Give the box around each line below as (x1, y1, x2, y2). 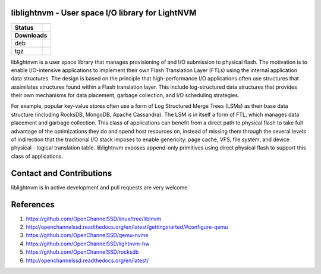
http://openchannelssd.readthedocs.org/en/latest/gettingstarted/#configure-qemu (26, 223, 228, 231)
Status (14, 23, 34, 32)
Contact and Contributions (11, 168, 112, 178)
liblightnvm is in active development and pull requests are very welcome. (11, 183, 190, 191)
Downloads (14, 31, 48, 39)
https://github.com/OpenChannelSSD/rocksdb (26, 248, 139, 256)
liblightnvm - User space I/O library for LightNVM (11, 8, 197, 18)
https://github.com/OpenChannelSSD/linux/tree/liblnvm (26, 215, 162, 222)
